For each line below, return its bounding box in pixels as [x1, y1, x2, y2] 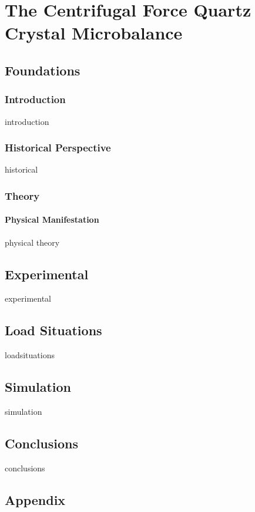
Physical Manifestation [5, 213, 99, 226]
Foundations [5, 61, 80, 79]
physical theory [5, 236, 60, 248]
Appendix [5, 490, 66, 508]
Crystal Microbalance [5, 21, 183, 45]
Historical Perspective [5, 140, 111, 155]
